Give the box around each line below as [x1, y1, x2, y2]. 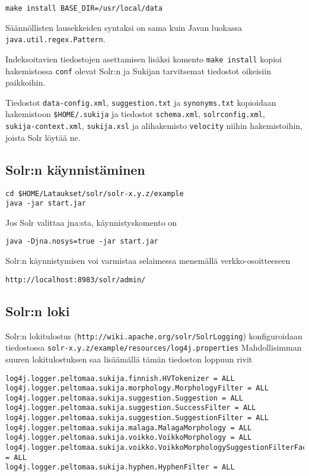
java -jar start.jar [5, 199, 87, 208]
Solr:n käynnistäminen [5, 160, 145, 178]
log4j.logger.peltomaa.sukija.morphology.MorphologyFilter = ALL [5, 384, 269, 393]
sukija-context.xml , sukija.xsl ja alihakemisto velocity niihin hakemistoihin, [5, 119, 302, 132]
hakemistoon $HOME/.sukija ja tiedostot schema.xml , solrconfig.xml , [5, 108, 265, 120]
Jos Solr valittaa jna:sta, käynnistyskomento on [5, 216, 177, 228]
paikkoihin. [5, 76, 46, 89]
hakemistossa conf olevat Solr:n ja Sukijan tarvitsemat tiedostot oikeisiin [5, 64, 272, 77]
